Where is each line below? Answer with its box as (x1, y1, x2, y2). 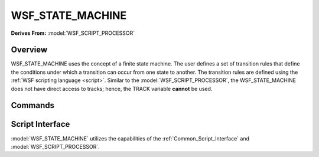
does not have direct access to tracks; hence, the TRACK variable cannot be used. (11, 85, 213, 92)
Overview (11, 45, 48, 55)
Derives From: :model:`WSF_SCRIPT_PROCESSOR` (11, 30, 135, 37)
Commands (11, 100, 55, 110)
